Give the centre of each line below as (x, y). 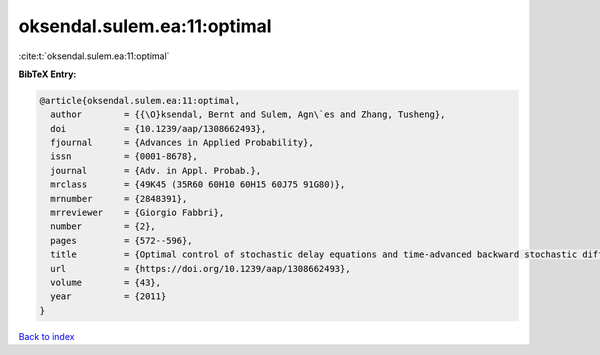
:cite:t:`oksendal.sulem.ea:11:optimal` (94, 56)
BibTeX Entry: (47, 74)
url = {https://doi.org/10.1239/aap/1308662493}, (200, 268)
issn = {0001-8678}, (124, 156)
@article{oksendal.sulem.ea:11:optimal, (139, 100)
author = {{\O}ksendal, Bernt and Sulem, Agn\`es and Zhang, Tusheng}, (248, 114)
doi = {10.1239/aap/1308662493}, (158, 128)
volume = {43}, (106, 282)
